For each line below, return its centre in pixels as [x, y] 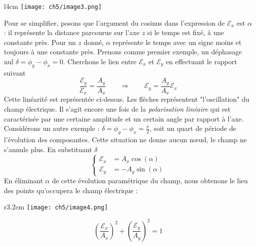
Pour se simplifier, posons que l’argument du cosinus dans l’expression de [114, 22]
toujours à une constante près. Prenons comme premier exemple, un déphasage [123, 52]
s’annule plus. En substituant [48, 149]
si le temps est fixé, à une [186, 32]
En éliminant [24, 181]
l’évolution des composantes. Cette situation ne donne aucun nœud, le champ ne [126, 139]
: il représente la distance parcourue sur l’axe [72, 32]
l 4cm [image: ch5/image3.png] [53, 6]
